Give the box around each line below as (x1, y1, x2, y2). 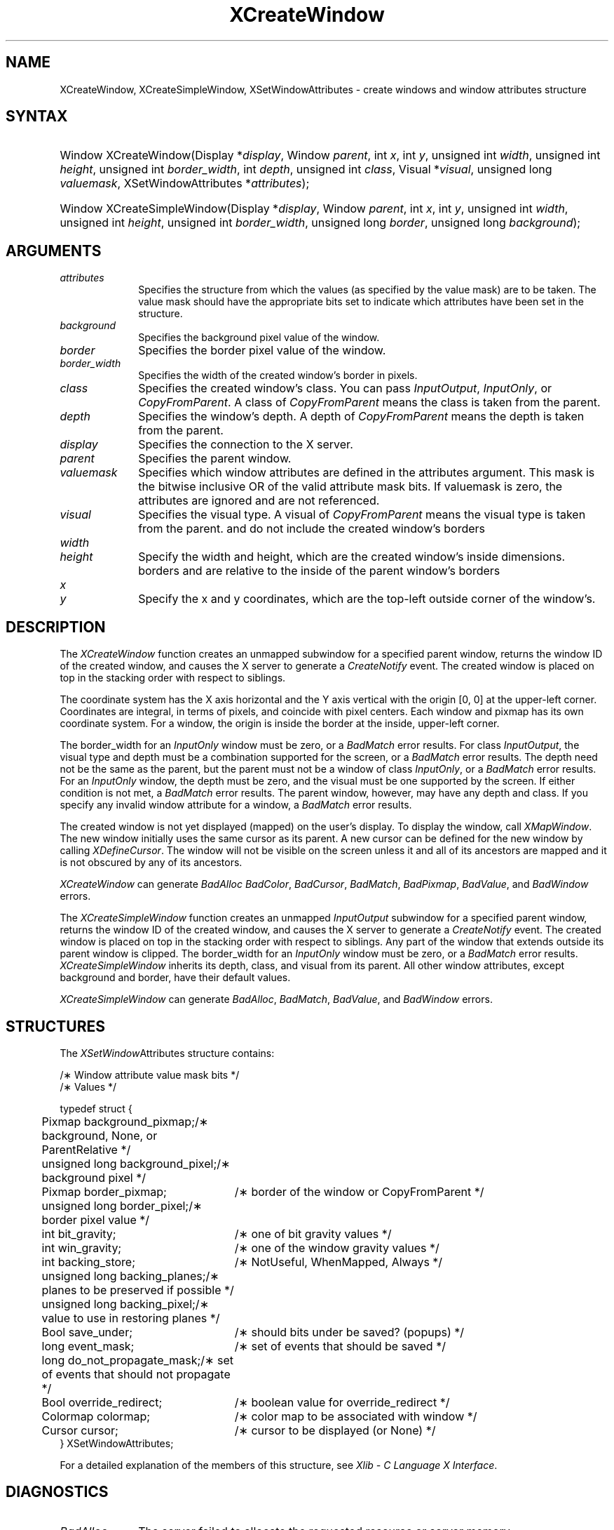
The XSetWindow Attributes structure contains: (60, 1046, 275, 1059)
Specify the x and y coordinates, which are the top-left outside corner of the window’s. (138, 592, 596, 606)
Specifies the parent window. (138, 451, 292, 466)
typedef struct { (60, 1102, 132, 1115)
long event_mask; (41, 1338, 135, 1353)
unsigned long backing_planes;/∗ (41, 1268, 219, 1283)
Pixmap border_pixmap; (41, 1184, 167, 1199)
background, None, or (41, 1128, 158, 1143)
